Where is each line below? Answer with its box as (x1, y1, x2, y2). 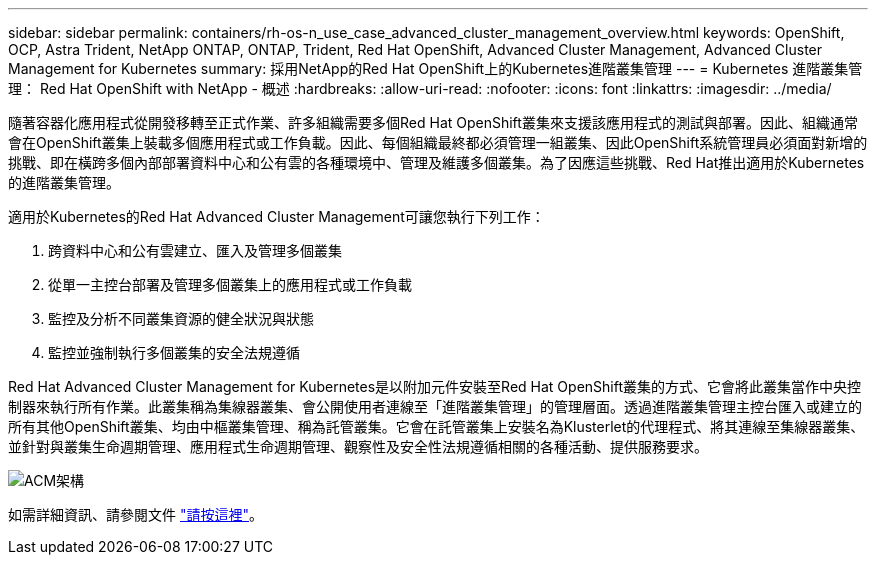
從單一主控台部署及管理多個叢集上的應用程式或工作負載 (48, 276, 412, 293)
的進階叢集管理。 (8, 174, 120, 191)
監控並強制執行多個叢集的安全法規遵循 (48, 344, 300, 361)
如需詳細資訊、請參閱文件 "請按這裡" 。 (8, 506, 263, 523)
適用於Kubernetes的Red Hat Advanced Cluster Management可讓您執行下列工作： (8, 208, 545, 225)
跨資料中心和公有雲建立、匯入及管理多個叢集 (48, 242, 342, 259)
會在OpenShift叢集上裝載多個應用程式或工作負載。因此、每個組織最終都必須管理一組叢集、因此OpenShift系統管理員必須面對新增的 (8, 134, 868, 151)
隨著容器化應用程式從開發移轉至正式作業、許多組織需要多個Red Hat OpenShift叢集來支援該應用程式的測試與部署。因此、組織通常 (8, 114, 858, 131)
